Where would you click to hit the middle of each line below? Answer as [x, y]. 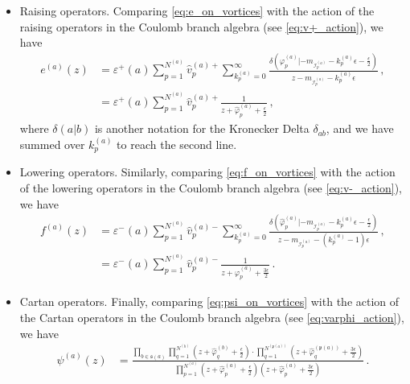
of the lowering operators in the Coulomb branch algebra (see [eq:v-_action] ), [211, 187]
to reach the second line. [177, 144]
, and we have [360, 128]
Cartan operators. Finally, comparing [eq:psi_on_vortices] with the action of [209, 301]
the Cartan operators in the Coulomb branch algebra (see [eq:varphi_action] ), [212, 318]
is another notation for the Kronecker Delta [202, 128]
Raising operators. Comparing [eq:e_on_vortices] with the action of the [197, 10]
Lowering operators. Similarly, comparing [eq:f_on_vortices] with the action [207, 172]
